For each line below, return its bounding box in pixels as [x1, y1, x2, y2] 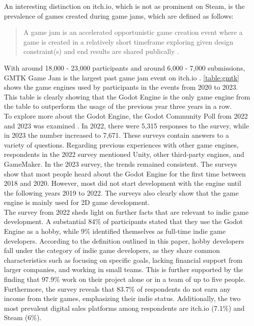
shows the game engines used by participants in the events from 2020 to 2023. [4, 82, 238, 92]
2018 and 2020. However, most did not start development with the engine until [4, 178, 241, 188]
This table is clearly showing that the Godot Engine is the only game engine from [4, 91, 251, 101]
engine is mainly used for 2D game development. [4, 197, 150, 207]
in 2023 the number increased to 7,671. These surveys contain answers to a [4, 130, 229, 140]
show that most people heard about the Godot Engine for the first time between [4, 168, 246, 178]
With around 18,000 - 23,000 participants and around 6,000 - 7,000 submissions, [4, 62, 245, 73]
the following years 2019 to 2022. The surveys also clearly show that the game [4, 187, 239, 198]
